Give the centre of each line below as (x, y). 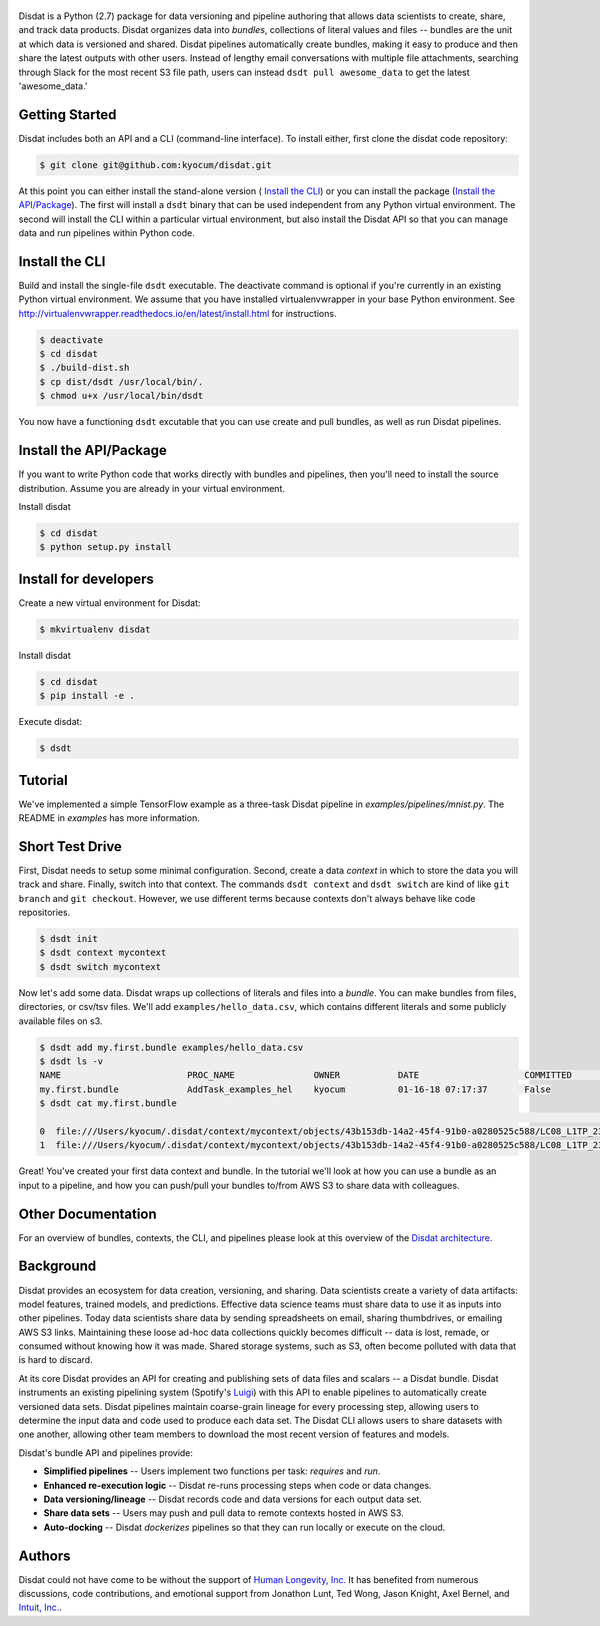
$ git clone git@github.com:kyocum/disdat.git (155, 164)
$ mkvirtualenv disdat (95, 629)
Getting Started (67, 114)
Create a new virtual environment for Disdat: (109, 602)
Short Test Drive (70, 846)
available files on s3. (60, 1021)
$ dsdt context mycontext (103, 953)
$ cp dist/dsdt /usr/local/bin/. (121, 381)
